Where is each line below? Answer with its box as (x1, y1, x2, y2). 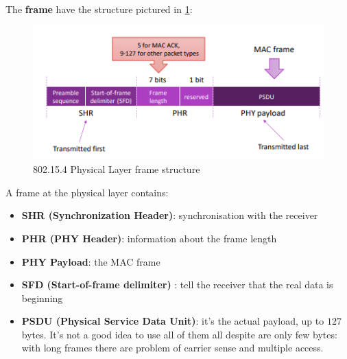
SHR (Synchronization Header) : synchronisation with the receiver (21, 208, 318, 222)
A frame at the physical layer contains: (5, 185, 169, 199)
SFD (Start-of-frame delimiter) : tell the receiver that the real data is (21, 277, 333, 292)
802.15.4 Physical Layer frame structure (33, 162, 200, 176)
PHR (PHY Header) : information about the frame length (21, 231, 277, 245)
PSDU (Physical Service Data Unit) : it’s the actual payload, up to (21, 314, 324, 328)
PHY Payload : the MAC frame (21, 254, 160, 268)
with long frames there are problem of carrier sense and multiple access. (21, 340, 324, 355)
